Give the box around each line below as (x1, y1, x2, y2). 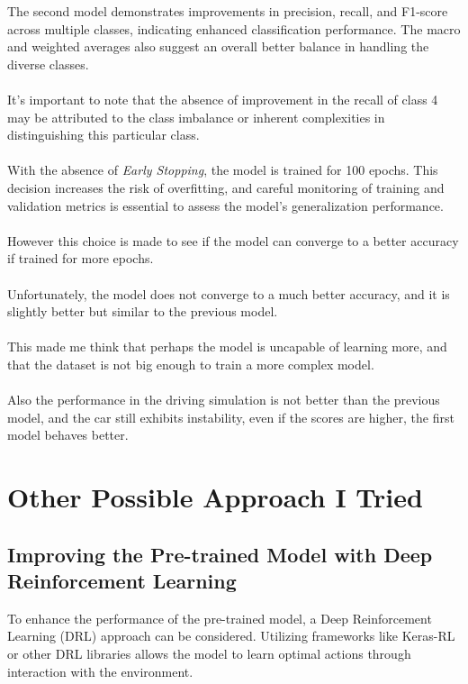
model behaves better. (7, 425, 129, 444)
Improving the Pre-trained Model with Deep (7, 540, 433, 568)
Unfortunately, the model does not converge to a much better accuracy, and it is (7, 284, 450, 303)
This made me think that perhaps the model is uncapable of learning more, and (7, 337, 447, 356)
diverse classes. (7, 54, 89, 73)
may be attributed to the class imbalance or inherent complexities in (7, 107, 385, 126)
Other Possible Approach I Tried (7, 479, 423, 515)
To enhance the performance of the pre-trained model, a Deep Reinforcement (7, 608, 432, 627)
